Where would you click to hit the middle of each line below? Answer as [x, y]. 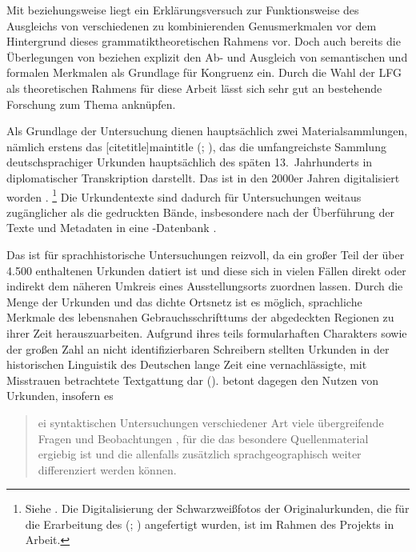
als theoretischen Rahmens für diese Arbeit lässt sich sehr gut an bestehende [194, 88]
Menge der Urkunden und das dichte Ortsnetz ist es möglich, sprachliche [184, 301]
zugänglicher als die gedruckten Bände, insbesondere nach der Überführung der [200, 212]
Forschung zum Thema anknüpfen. [91, 104]
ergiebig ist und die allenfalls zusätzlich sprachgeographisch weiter [200, 454]
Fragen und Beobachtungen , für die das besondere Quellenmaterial [203, 438]
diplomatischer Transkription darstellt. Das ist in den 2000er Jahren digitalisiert [203, 177]
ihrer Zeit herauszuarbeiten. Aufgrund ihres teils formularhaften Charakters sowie [207, 332]
